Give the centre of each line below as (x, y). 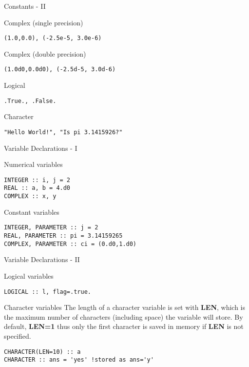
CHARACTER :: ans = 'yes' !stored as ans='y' (79, 360)
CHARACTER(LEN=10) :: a (42, 352)
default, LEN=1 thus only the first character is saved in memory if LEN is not (124, 326)
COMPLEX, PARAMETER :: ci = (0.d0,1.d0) (70, 244)
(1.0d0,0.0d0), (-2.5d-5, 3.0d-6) (60, 70)
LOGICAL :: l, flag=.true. (48, 292)
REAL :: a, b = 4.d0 (37, 188)
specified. (18, 336)
